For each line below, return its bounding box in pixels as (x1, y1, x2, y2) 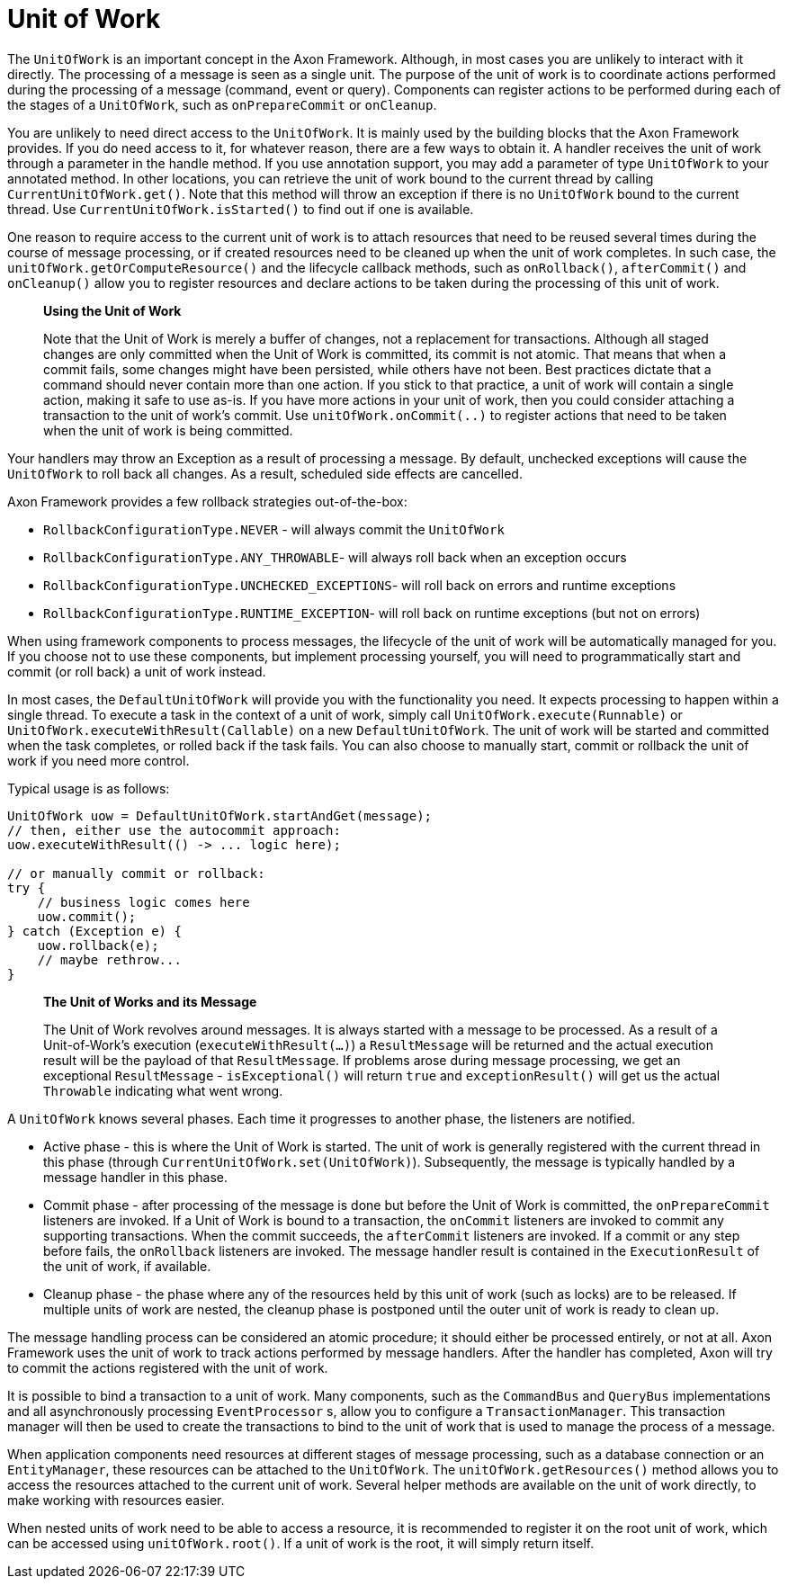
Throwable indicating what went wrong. (43, 1082, 283, 1098)
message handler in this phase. (43, 1169, 228, 1185)
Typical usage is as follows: (7, 780, 170, 796)
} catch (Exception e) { (7, 923, 182, 938)
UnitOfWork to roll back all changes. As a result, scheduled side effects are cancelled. (7, 465, 523, 481)
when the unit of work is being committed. (43, 422, 293, 438)
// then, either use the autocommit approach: (7, 822, 341, 838)
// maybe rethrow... (37, 952, 182, 967)
